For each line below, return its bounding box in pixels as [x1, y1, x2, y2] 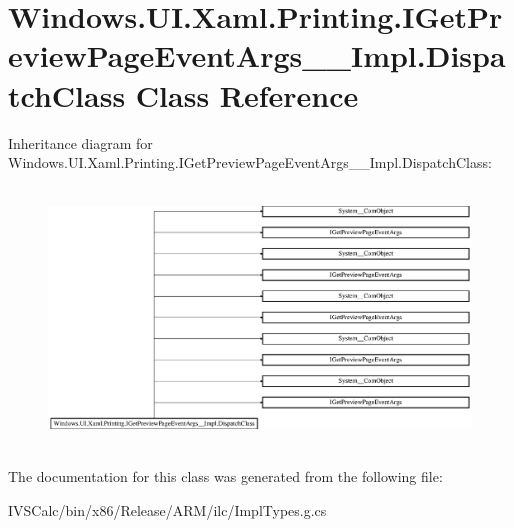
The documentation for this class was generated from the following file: [8, 466, 443, 487]
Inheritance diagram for [8, 132, 153, 153]
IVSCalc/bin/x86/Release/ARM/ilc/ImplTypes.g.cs [8, 500, 327, 521]
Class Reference [135, 74, 359, 115]
